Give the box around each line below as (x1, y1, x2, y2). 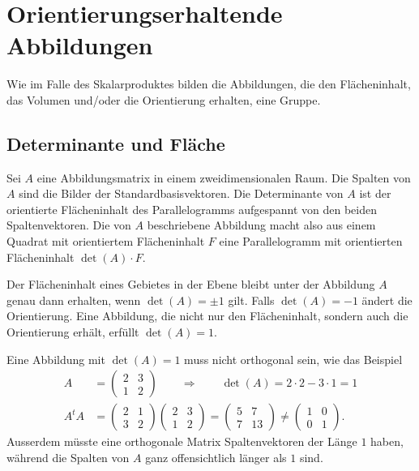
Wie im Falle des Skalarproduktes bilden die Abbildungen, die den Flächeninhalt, (6, 75, 411, 92)
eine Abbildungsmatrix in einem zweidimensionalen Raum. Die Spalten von (36, 169, 411, 186)
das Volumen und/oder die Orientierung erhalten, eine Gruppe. (6, 91, 321, 108)
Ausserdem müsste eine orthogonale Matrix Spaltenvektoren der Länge (6, 433, 357, 450)
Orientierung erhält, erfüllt (6, 323, 139, 340)
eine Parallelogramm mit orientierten (219, 233, 403, 250)
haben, (370, 433, 404, 450)
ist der (359, 185, 391, 202)
